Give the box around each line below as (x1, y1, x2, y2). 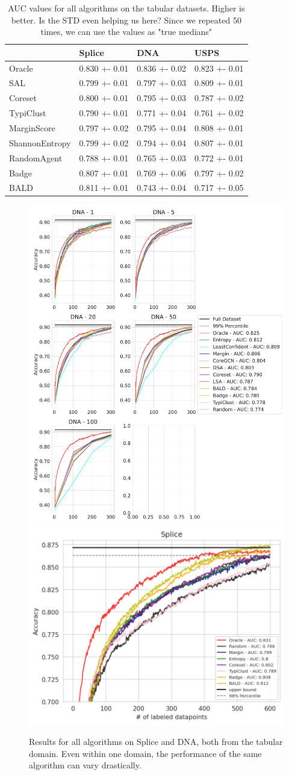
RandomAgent (9, 151, 63, 164)
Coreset (9, 92, 37, 104)
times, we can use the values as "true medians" (40, 25, 213, 38)
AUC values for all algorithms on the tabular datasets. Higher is (8, 2, 245, 14)
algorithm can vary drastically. (29, 759, 141, 771)
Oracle (9, 61, 33, 74)
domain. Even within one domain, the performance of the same (29, 747, 262, 759)
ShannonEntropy (9, 136, 71, 149)
